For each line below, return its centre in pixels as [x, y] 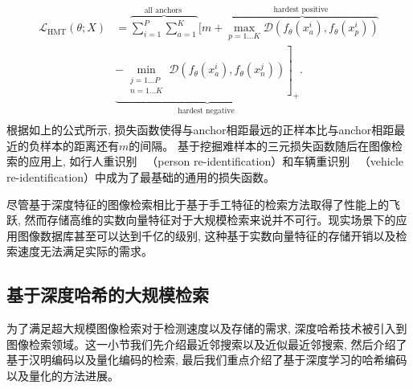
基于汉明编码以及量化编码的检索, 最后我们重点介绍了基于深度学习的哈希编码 [207, 360]
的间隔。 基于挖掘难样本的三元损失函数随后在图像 [260, 145]
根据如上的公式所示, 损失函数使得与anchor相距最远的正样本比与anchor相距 [200, 130]
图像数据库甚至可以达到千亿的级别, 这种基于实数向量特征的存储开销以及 [206, 235]
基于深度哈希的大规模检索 [108, 295]
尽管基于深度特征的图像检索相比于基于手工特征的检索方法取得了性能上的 [198, 204]
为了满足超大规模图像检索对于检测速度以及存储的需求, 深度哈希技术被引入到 [207, 328]
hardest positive [301, 9]
